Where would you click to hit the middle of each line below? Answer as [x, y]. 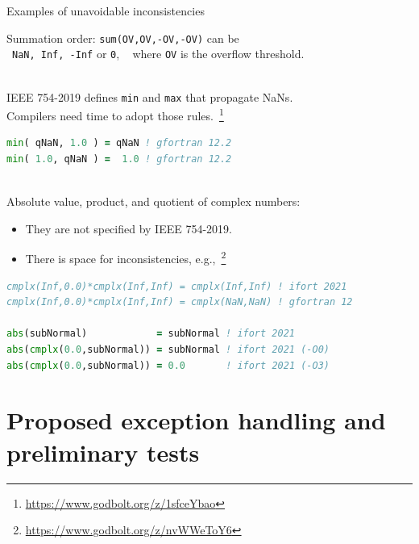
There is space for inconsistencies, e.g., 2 [126, 257]
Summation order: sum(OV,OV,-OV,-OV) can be [123, 38]
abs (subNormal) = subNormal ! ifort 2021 [151, 334]
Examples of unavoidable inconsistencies [106, 10]
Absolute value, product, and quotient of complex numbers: [153, 201]
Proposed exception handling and [196, 420]
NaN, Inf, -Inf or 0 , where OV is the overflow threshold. [158, 54]
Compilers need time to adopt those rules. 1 [115, 114]
